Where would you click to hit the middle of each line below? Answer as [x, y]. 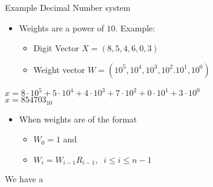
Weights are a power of [62, 27]
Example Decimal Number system [68, 7]
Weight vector [59, 69]
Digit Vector [56, 48]
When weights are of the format [78, 119]
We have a [24, 179]
